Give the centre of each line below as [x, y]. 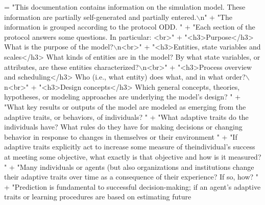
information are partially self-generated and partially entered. [100, 17]
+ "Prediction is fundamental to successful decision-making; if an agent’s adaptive [132, 186]
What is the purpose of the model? [59, 47]
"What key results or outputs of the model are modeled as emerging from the [125, 106]
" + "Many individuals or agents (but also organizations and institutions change [129, 166]
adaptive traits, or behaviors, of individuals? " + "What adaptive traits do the [126, 117]
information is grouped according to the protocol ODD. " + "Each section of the [130, 27]
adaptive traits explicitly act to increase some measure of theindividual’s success [130, 147]
